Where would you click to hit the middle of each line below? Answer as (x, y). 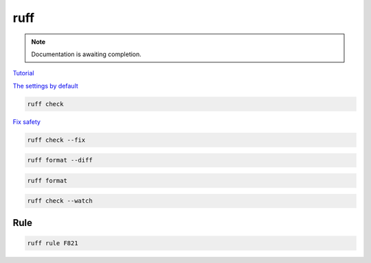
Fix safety (27, 122)
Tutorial (23, 73)
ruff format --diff (60, 160)
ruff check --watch (60, 201)
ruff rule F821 (53, 243)
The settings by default (45, 86)
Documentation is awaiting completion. (87, 54)
